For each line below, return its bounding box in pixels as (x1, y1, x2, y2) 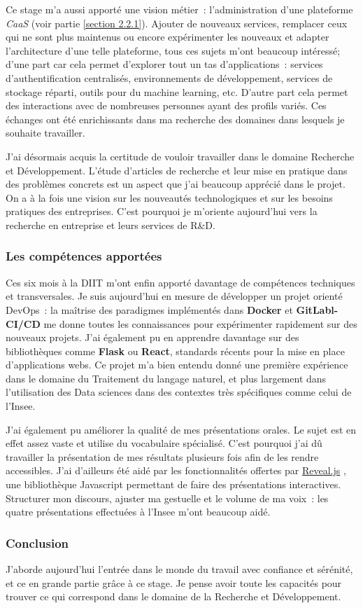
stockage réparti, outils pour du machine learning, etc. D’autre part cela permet (6, 84, 348, 99)
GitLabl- (296, 302, 339, 317)
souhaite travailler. (6, 125, 85, 140)
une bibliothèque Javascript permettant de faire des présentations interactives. (6, 477, 341, 492)
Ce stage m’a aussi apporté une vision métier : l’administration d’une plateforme (6, 2, 353, 16)
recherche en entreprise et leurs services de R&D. (6, 217, 215, 232)
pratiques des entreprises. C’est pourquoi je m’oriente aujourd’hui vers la (6, 204, 318, 219)
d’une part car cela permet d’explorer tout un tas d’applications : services (6, 57, 323, 71)
